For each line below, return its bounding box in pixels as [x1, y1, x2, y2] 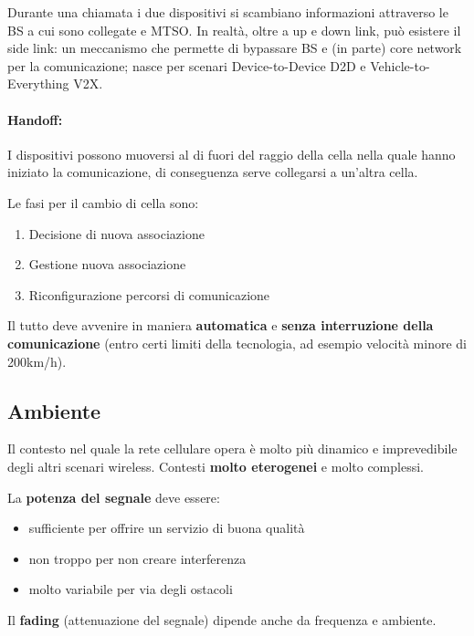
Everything [7, 74, 69, 93]
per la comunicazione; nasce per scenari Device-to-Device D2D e [7, 56, 366, 75]
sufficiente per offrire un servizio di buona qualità [28, 518, 305, 537]
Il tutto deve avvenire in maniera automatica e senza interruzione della [7, 316, 434, 335]
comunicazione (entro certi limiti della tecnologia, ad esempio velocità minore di [7, 333, 468, 352]
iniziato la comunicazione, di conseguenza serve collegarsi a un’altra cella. [7, 162, 418, 182]
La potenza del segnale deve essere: [7, 487, 220, 506]
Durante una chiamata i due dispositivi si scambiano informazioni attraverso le [7, 3, 448, 21]
